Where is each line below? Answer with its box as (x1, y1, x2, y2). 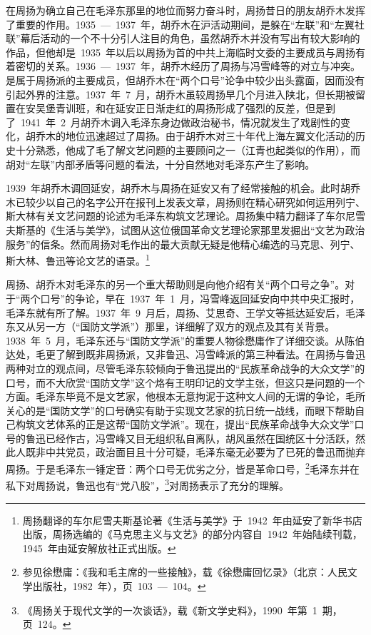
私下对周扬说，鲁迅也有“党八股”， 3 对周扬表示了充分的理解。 (6, 476, 290, 492)
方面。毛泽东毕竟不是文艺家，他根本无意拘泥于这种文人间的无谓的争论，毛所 (6, 389, 365, 404)
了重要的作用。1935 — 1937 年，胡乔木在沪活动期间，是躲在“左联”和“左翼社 (6, 16, 365, 31)
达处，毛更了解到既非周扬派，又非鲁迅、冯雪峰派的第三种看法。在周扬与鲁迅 (6, 347, 365, 362)
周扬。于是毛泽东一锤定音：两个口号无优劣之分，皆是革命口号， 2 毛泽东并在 (6, 459, 360, 476)
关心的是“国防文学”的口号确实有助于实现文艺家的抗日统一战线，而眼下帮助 (6, 402, 355, 417)
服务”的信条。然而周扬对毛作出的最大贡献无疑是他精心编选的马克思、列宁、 (6, 236, 360, 251)
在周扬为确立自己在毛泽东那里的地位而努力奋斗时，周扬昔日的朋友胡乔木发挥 (6, 3, 365, 17)
